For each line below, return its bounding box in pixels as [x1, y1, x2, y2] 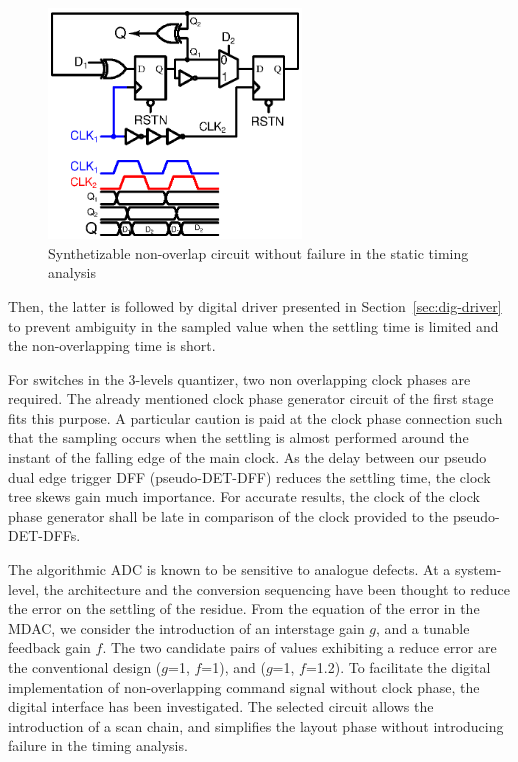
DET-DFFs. [8, 525, 81, 546]
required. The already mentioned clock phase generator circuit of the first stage [8, 388, 494, 409]
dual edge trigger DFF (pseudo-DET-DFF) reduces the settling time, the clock [8, 466, 491, 487]
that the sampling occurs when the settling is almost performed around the [8, 427, 469, 448]
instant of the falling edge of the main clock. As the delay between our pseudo [8, 447, 487, 468]
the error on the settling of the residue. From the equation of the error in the [8, 598, 480, 619]
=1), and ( [201, 657, 266, 677]
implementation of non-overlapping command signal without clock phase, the [8, 676, 480, 697]
